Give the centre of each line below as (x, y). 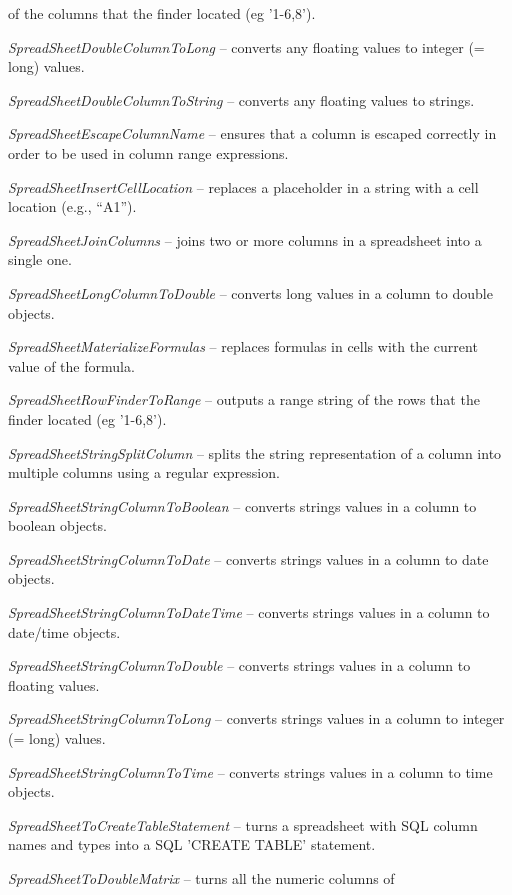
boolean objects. (57, 525)
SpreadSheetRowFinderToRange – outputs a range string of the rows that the (244, 399)
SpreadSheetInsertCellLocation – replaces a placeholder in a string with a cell (243, 186)
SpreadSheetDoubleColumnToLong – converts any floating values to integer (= (246, 46)
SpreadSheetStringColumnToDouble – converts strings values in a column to (239, 665)
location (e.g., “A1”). (72, 206)
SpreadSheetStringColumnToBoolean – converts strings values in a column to (242, 505)
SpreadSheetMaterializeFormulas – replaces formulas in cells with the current (243, 346)
